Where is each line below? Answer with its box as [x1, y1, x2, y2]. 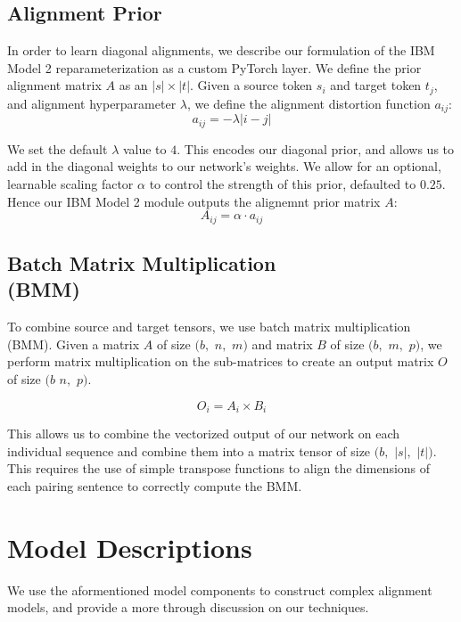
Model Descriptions [7, 528, 252, 565]
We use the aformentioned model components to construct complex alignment [7, 580, 432, 599]
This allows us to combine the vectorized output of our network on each [7, 424, 400, 442]
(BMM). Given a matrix [7, 334, 140, 353]
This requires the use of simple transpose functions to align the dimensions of [7, 459, 431, 478]
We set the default [7, 139, 108, 158]
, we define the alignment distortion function [186, 94, 431, 112]
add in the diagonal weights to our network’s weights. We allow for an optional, [7, 157, 441, 176]
